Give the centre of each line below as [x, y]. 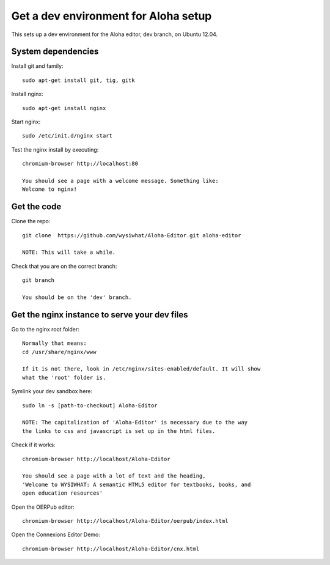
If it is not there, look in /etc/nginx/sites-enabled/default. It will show [141, 369]
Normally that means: [54, 343]
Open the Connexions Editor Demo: [56, 534]
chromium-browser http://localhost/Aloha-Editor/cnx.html [111, 548]
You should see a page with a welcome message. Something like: [121, 181]
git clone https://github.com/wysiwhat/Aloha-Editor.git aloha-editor [132, 235]
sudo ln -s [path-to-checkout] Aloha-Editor [90, 405]
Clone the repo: [31, 221]
